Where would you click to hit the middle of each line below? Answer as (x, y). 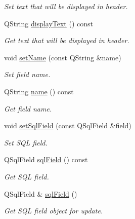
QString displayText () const (49, 23)
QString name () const (39, 91)
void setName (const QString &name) (63, 57)
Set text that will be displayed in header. (66, 6)
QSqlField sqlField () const (46, 159)
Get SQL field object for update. (54, 211)
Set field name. (27, 74)
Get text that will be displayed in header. (67, 40)
